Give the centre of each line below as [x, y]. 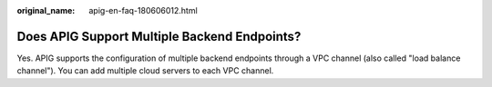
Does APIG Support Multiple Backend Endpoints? [159, 36]
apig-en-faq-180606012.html [143, 10]
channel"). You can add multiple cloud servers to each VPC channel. [145, 71]
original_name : [46, 10]
